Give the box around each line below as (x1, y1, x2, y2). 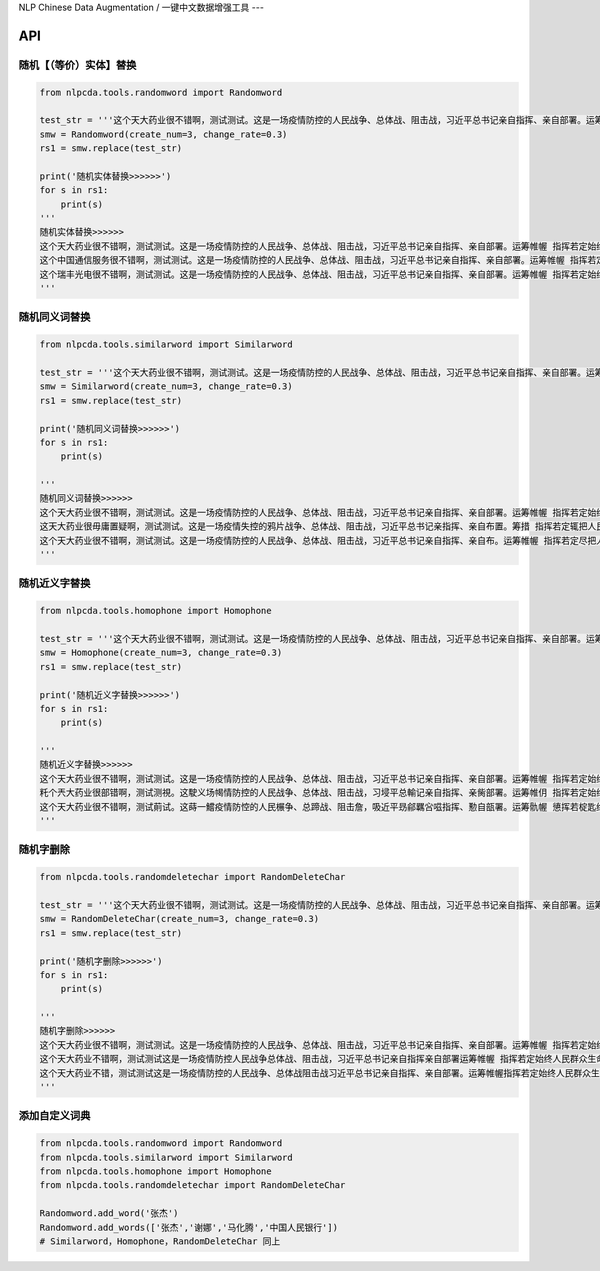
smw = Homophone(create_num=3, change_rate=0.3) (39, 647, 283, 659)
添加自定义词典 (18, 1109, 91, 1123)
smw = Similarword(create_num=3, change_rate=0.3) (39, 381, 294, 392)
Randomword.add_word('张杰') (39, 1208, 179, 1219)
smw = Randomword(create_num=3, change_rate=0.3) (39, 128, 288, 140)
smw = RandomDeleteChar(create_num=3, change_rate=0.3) (39, 913, 320, 925)
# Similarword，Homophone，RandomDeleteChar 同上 (39, 1235, 281, 1247)
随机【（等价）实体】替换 (18, 58, 137, 72)
